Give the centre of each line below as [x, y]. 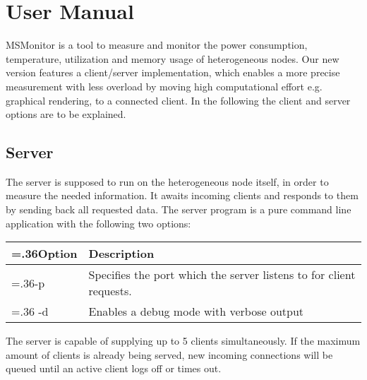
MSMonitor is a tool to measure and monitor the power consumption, [157, 45]
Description [121, 254]
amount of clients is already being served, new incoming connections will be [169, 354]
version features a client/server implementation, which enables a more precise [173, 72]
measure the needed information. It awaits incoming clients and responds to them [182, 195]
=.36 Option [44, 254]
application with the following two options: [98, 223]
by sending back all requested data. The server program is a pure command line [179, 209]
